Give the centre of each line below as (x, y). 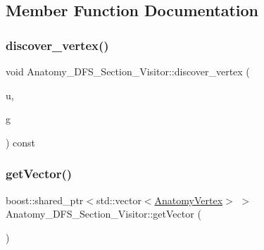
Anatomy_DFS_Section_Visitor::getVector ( (103, 214)
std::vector (119, 200)
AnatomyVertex (189, 200)
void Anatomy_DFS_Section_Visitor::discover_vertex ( (128, 71)
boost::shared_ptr (45, 200)
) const (21, 142)
